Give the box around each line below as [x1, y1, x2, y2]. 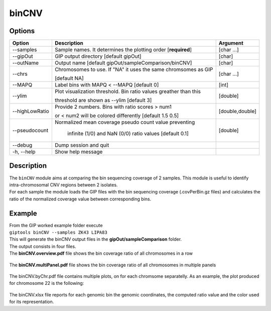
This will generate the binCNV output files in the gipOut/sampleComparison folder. [9, 236, 182, 242]
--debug [12, 142, 33, 149]
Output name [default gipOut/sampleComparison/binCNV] [54, 59, 192, 66]
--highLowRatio [12, 108, 50, 115]
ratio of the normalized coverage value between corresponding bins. [9, 196, 152, 202]
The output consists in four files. [9, 243, 76, 249]
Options [9, 27, 35, 35]
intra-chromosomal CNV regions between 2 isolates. [9, 181, 118, 188]
